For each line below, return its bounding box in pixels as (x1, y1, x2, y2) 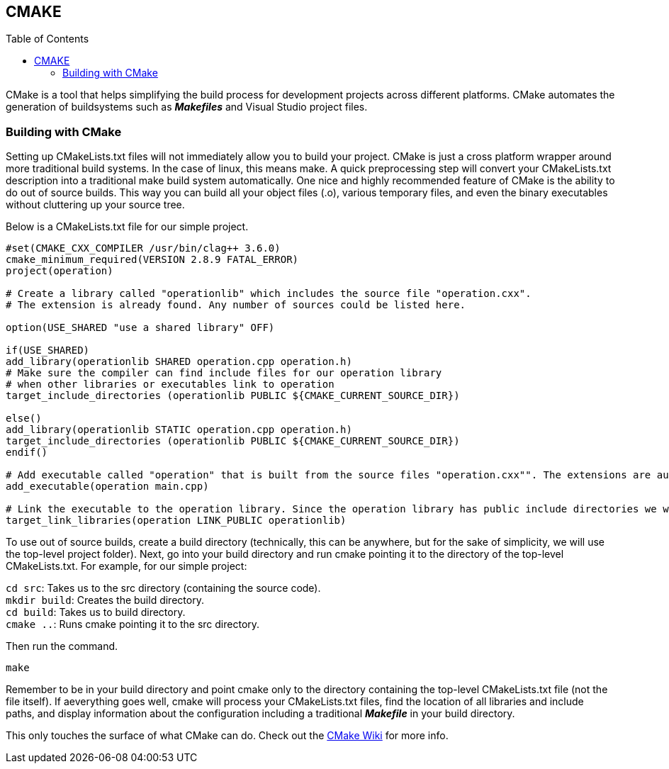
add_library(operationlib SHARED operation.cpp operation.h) (6, 356, 352, 368)
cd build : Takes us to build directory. (6, 606, 186, 619)
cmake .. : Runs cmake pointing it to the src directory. (6, 618, 260, 631)
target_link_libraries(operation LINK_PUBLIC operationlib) (6, 515, 347, 527)
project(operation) (6, 265, 113, 277)
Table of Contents (6, 33, 89, 45)
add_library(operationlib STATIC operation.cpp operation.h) (6, 424, 352, 436)
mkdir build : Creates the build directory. (6, 594, 204, 607)
